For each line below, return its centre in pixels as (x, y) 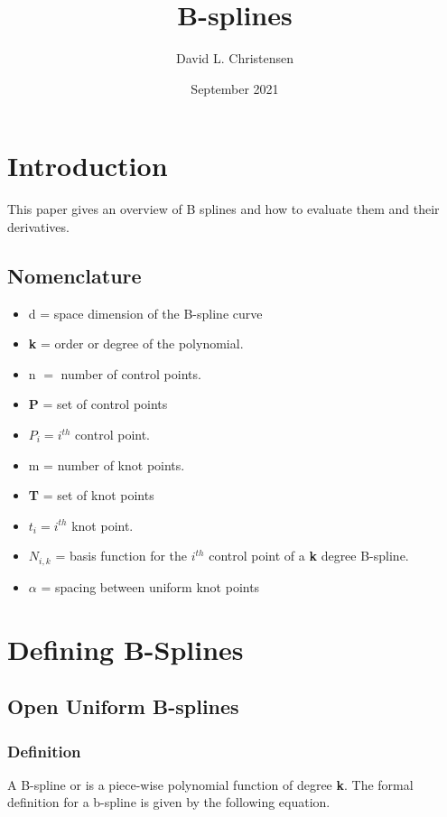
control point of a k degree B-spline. (309, 556)
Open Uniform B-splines (123, 706)
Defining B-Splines (126, 649)
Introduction (88, 166)
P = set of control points (98, 404)
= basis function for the (121, 556)
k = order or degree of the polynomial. (136, 344)
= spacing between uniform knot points (150, 586)
